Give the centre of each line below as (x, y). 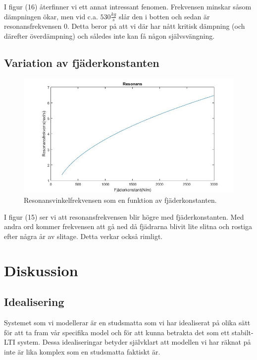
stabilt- (243, 332)
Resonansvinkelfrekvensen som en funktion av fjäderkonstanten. (120, 200)
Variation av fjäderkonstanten (82, 62)
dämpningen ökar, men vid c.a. (51, 16)
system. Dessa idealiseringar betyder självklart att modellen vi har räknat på (134, 342)
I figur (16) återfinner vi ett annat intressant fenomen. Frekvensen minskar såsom (128, 6)
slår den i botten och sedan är (164, 16)
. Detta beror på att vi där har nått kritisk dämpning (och (156, 26)
